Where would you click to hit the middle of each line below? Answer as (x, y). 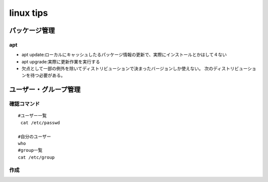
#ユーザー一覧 (33, 116)
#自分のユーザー (35, 136)
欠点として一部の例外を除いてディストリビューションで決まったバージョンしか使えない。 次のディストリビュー (134, 69)
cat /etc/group (36, 157)
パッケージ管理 (32, 30)
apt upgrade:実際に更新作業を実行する (61, 61)
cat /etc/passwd (40, 123)
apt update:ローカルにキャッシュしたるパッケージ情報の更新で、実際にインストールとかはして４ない (124, 55)
